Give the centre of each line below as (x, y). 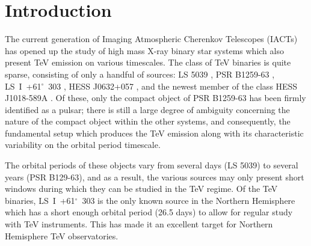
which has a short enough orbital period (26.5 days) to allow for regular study (149, 212)
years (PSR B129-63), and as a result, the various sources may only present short (155, 177)
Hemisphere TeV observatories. (62, 235)
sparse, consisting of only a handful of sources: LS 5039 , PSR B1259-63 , (140, 74)
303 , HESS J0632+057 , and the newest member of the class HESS (173, 86)
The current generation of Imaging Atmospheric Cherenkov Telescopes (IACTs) (151, 39)
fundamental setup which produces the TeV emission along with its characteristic (154, 133)
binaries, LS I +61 (40, 200)
